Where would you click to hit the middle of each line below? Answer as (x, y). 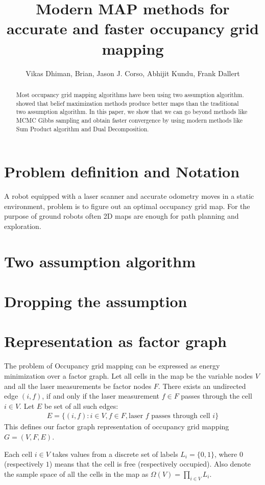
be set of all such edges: (81, 406)
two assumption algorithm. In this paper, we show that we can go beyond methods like (132, 112)
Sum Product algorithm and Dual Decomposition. (82, 129)
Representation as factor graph (115, 341)
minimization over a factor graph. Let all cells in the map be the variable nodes (128, 375)
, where (226, 454)
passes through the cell (216, 396)
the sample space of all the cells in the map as (76, 474)
